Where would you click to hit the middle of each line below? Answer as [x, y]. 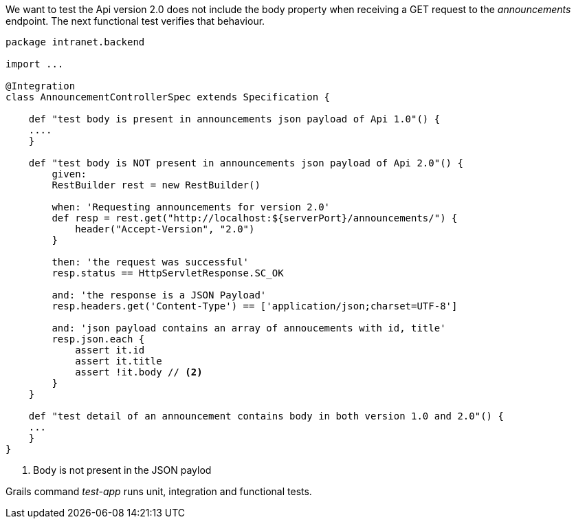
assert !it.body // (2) [139, 372]
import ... [35, 64]
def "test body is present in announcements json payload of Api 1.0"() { [234, 119]
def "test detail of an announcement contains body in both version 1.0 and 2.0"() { [266, 416]
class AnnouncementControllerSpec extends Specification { [168, 97]
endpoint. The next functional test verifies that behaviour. [135, 21]
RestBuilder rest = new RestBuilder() [156, 185]
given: [69, 174]
